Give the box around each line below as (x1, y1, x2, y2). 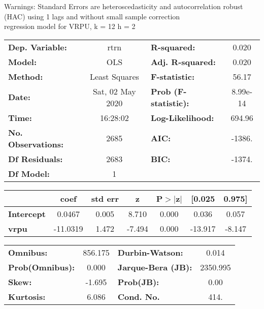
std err (91, 192, 119, 204)
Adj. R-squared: (150, 55, 216, 68)
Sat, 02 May (92, 85, 136, 97)
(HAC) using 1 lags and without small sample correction (4, 11, 180, 21)
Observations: (8, 138, 64, 150)
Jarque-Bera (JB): (117, 261, 192, 273)
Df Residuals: (8, 152, 63, 165)
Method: (8, 70, 43, 82)
